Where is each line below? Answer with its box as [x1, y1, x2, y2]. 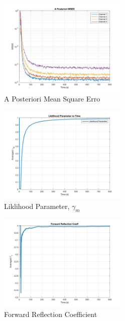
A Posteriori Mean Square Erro [4, 93, 100, 104]
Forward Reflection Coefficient [4, 308, 97, 319]
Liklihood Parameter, [4, 200, 70, 211]
